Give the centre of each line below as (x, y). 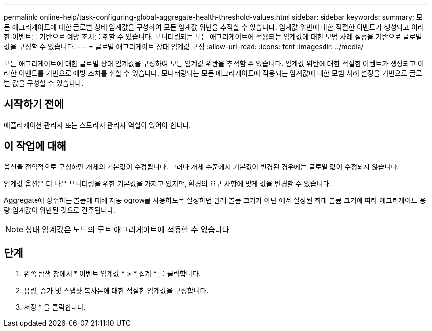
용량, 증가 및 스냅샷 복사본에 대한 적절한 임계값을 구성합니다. (116, 290)
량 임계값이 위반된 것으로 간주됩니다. (60, 210)
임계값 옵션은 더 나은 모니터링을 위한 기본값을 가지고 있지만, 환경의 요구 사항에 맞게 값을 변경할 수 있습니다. (168, 183)
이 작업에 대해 (35, 146)
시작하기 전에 (34, 104)
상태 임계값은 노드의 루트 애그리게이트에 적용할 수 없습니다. (128, 229)
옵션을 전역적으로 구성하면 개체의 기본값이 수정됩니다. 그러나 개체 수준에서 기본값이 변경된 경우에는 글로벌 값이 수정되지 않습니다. (202, 166)
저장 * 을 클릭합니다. (55, 307)
